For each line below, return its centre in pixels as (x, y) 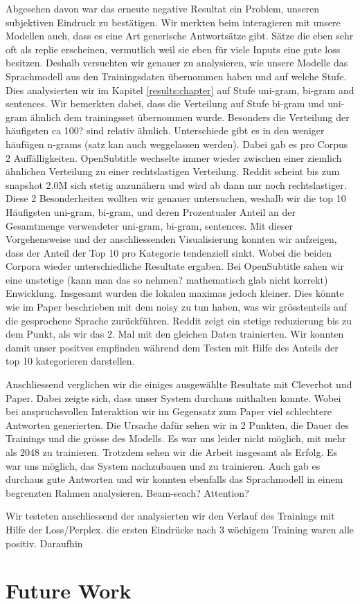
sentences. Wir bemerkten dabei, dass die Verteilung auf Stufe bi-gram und (165, 103)
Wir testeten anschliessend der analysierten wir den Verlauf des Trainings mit (170, 516)
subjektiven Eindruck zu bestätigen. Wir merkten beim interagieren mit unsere (173, 22)
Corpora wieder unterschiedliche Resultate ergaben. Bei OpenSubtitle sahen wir (175, 266)
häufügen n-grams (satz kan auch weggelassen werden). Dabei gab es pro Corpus (177, 144)
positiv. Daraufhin (44, 543)
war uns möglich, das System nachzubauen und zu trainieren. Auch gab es (163, 465)
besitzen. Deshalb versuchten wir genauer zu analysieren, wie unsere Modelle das (177, 63)
